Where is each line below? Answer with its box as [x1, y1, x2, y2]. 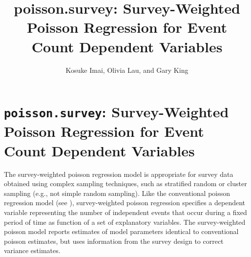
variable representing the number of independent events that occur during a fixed [4, 207, 247, 217]
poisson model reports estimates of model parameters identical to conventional [4, 226, 239, 236]
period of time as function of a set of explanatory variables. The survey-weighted [4, 216, 246, 227]
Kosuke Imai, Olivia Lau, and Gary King [65, 64, 188, 75]
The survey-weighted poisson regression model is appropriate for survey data [4, 169, 233, 179]
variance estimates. [4, 245, 61, 256]
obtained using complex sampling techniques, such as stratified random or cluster [4, 178, 247, 189]
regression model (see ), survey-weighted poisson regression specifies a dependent [4, 197, 246, 208]
